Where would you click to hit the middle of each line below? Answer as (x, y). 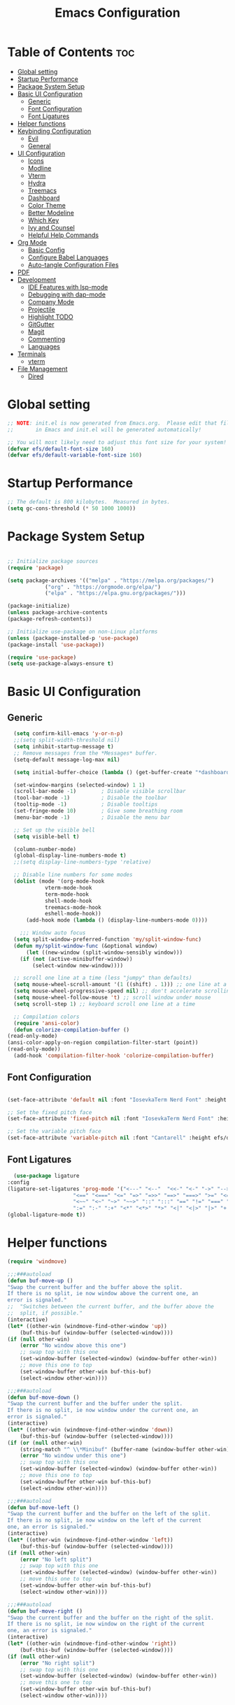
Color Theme (47, 205)
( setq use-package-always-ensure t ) (60, 664)
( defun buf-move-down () (43, 1397)
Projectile (42, 309)
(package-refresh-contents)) (50, 619)
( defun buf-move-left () (43, 1507)
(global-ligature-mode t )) (47, 1215)
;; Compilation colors (47, 1016)
